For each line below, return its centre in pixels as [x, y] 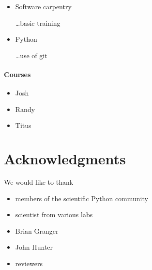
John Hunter [34, 247]
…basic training [38, 23]
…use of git [31, 55]
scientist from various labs [54, 214]
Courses [17, 74]
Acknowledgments [65, 159]
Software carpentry [43, 6]
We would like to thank [39, 182]
